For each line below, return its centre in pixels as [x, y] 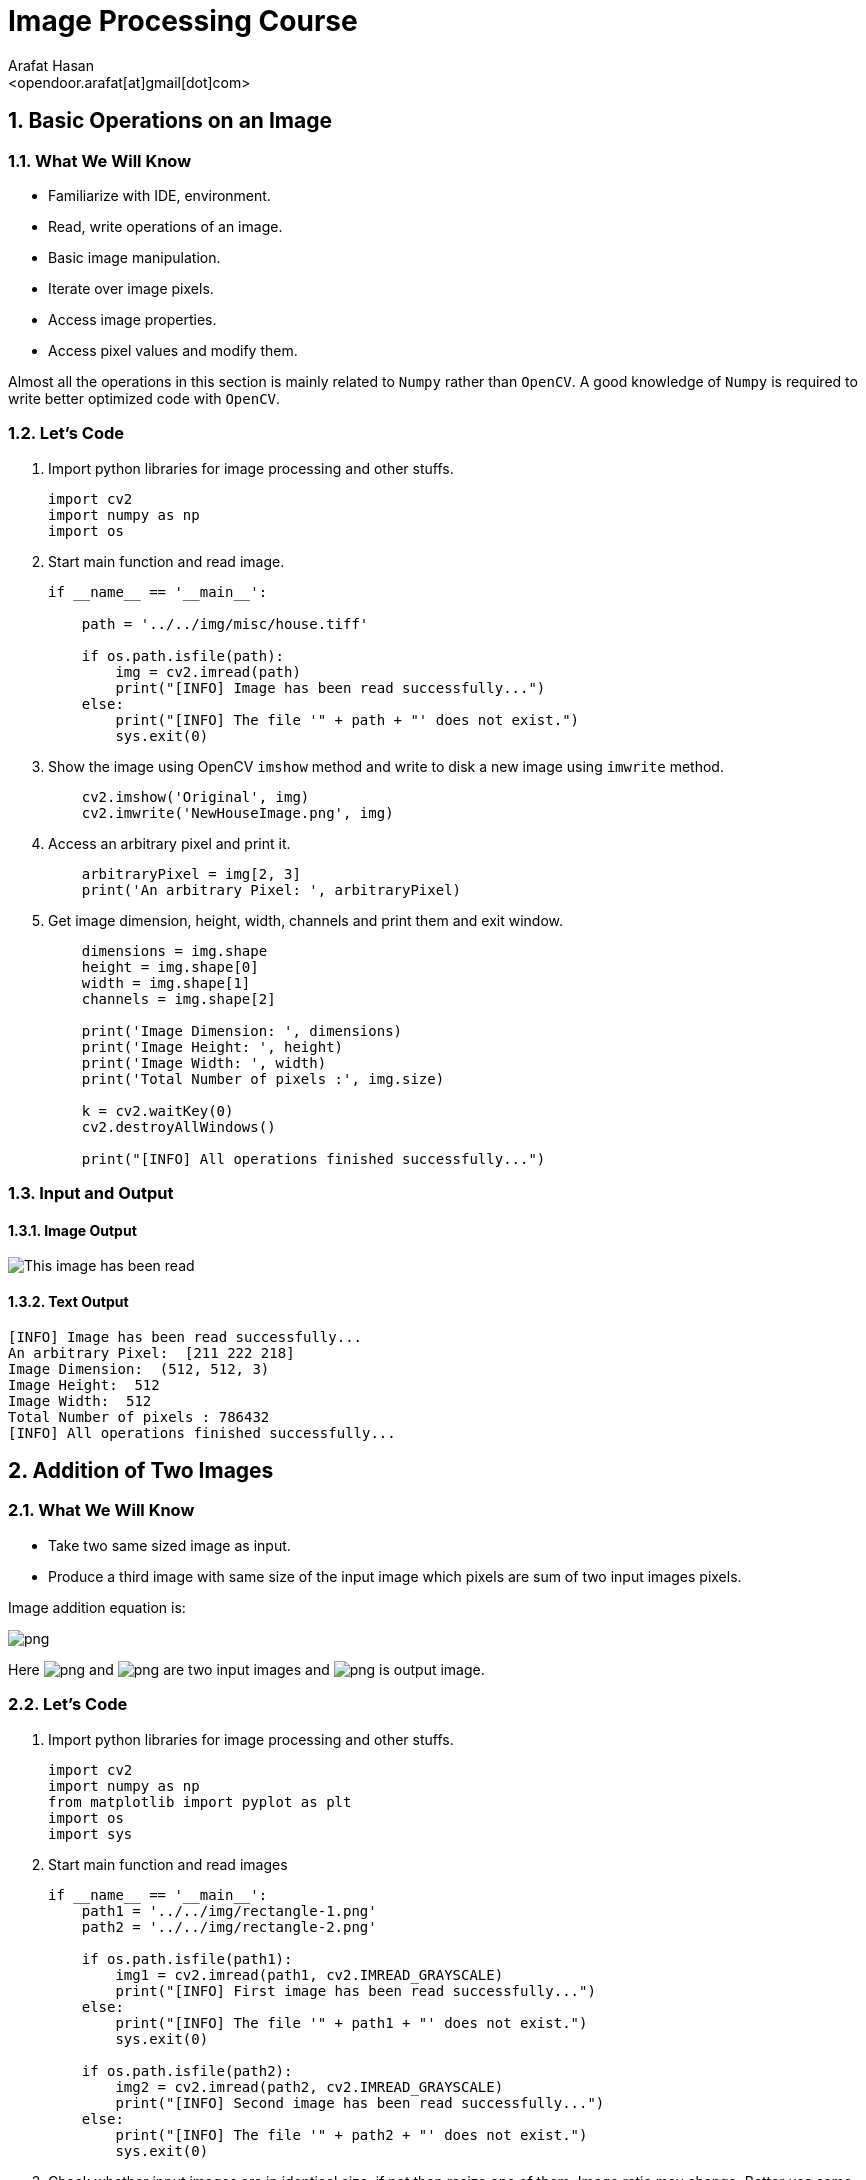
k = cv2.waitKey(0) [157, 1110]
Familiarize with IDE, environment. [159, 195]
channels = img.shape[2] [178, 998]
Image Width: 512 [80, 1400]
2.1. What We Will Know [101, 1510]
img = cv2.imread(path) [208, 671]
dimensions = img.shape [174, 950]
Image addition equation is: [97, 1607]
